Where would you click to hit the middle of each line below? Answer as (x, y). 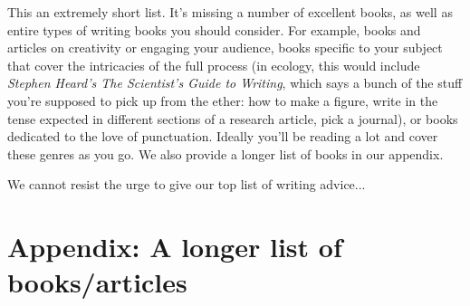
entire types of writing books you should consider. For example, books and (214, 29)
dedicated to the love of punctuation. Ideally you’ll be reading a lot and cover (223, 136)
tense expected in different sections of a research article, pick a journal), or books (233, 118)
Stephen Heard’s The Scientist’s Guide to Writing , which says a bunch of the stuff (235, 83)
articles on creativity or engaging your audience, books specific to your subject (225, 48)
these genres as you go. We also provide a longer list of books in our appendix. (225, 153)
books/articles (97, 282)
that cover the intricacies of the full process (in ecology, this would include (214, 65)
